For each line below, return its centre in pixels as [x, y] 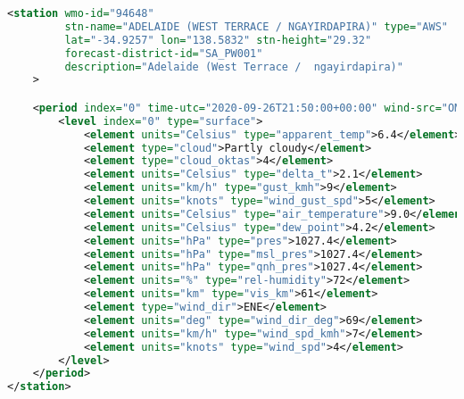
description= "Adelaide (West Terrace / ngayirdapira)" [234, 66]
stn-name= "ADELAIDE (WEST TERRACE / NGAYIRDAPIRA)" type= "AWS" [256, 26]
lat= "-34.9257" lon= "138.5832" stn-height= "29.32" [218, 40]
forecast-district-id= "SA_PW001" [164, 53]
